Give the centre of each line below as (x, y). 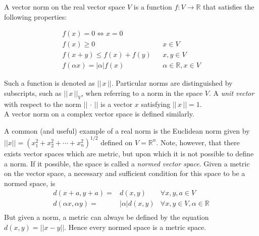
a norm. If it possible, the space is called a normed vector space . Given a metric (127, 163)
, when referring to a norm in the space (142, 93)
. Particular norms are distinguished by (172, 83)
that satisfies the (229, 7)
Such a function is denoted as (49, 83)
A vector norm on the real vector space (65, 7)
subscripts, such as (33, 93)
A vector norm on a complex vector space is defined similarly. (99, 114)
